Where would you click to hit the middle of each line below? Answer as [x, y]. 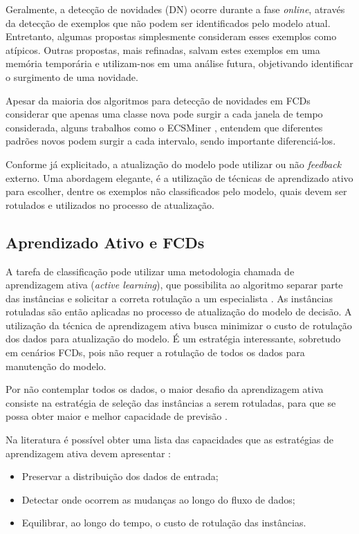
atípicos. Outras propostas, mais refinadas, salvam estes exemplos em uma [163, 49]
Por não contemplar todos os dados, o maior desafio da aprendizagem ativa [165, 389]
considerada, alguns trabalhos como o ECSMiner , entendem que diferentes [164, 127]
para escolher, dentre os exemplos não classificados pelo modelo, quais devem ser [176, 191]
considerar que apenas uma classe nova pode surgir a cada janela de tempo [164, 114]
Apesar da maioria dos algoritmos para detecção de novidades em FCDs [158, 100]
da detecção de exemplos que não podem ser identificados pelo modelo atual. [168, 22]
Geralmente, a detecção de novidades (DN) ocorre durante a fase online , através [175, 9]
